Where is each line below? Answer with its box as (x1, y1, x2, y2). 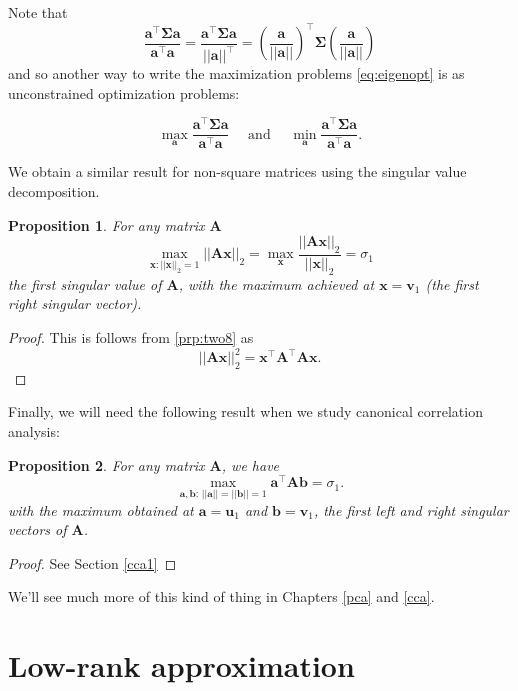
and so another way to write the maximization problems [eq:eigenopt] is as (8, 63, 465, 84)
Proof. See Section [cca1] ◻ (8, 552, 177, 573)
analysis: (8, 421, 60, 442)
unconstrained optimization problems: (8, 82, 240, 103)
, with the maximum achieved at (178, 273, 375, 294)
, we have (221, 454, 280, 475)
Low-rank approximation (8, 645, 355, 686)
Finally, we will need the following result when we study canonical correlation (8, 401, 483, 422)
